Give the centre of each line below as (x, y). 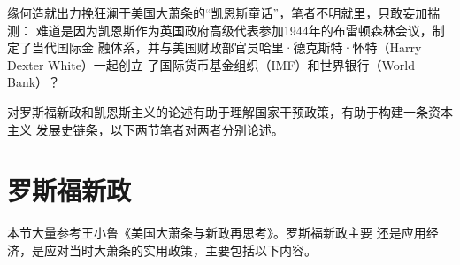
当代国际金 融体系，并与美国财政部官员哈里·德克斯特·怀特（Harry (226, 47)
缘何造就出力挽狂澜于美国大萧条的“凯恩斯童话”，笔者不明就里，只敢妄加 (218, 12)
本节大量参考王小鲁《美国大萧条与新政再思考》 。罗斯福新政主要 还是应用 (217, 233)
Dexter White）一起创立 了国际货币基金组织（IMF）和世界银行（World (211, 64)
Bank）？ (34, 82)
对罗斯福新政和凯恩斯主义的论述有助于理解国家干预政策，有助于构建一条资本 (230, 111)
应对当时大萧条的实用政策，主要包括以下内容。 (180, 249)
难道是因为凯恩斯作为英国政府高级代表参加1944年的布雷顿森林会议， (234, 30)
